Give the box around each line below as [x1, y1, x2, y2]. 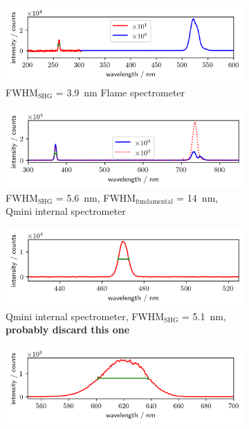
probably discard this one [6, 322, 130, 337]
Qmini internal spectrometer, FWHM [6, 308, 165, 323]
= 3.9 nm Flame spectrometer [55, 85, 185, 99]
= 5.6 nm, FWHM [55, 190, 136, 204]
